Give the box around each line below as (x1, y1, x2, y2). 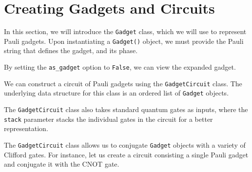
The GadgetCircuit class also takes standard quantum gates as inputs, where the (4, 104, 248, 114)
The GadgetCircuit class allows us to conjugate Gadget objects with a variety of (4, 139, 246, 150)
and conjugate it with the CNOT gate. (4, 159, 119, 169)
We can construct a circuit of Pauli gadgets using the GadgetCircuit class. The (4, 78, 242, 88)
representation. (4, 123, 48, 134)
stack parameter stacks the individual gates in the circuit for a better (4, 114, 213, 124)
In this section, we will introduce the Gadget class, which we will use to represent (4, 26, 247, 37)
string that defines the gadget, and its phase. (4, 45, 138, 56)
